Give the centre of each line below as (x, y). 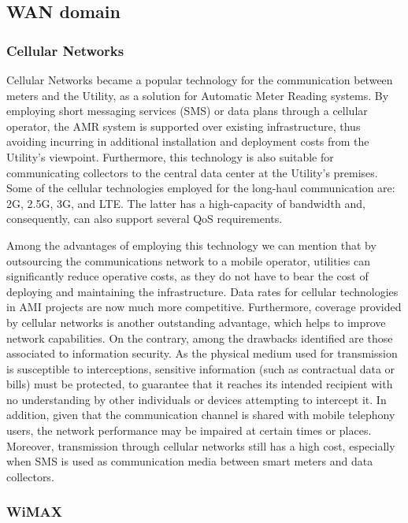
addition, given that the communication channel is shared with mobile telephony (201, 415)
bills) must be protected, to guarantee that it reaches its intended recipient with (200, 384)
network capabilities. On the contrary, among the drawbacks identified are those (200, 338)
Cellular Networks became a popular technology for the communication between (200, 80)
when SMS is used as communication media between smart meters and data (190, 461)
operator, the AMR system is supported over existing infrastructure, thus (184, 126)
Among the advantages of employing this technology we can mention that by (191, 245)
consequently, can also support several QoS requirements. (145, 219)
